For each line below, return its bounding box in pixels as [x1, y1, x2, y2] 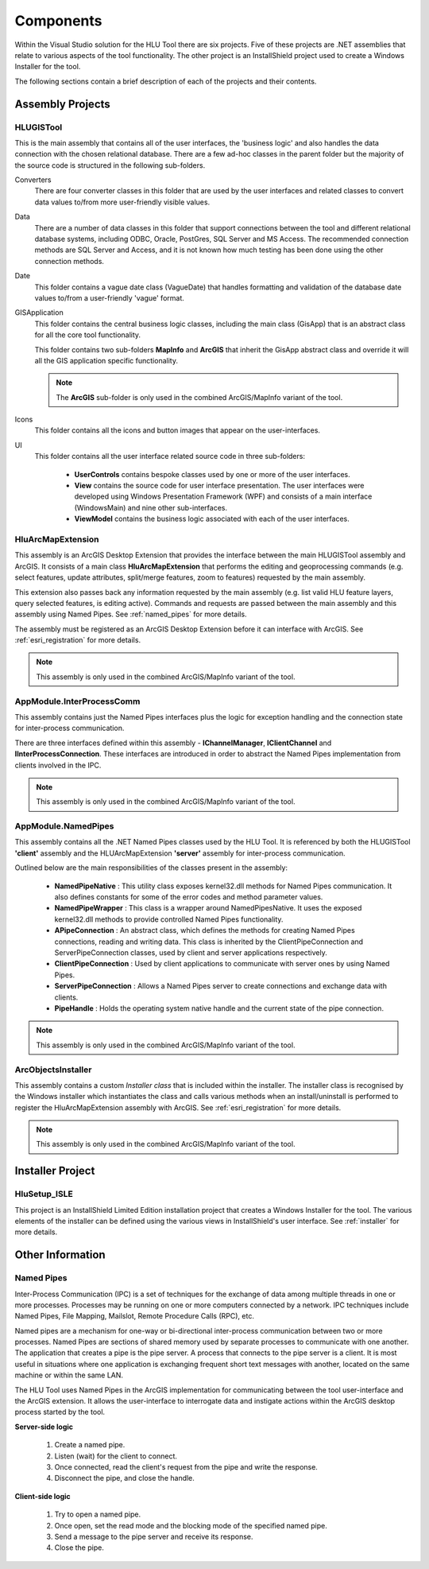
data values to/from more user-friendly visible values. [34, 197, 211, 207]
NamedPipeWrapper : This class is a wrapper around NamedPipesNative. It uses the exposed [54, 903, 362, 913]
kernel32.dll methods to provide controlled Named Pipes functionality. [54, 915, 284, 924]
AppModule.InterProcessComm [14, 696, 141, 707]
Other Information [14, 1249, 106, 1262]
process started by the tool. [14, 1408, 106, 1417]
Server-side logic [14, 1422, 74, 1431]
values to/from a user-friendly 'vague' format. [34, 293, 184, 302]
